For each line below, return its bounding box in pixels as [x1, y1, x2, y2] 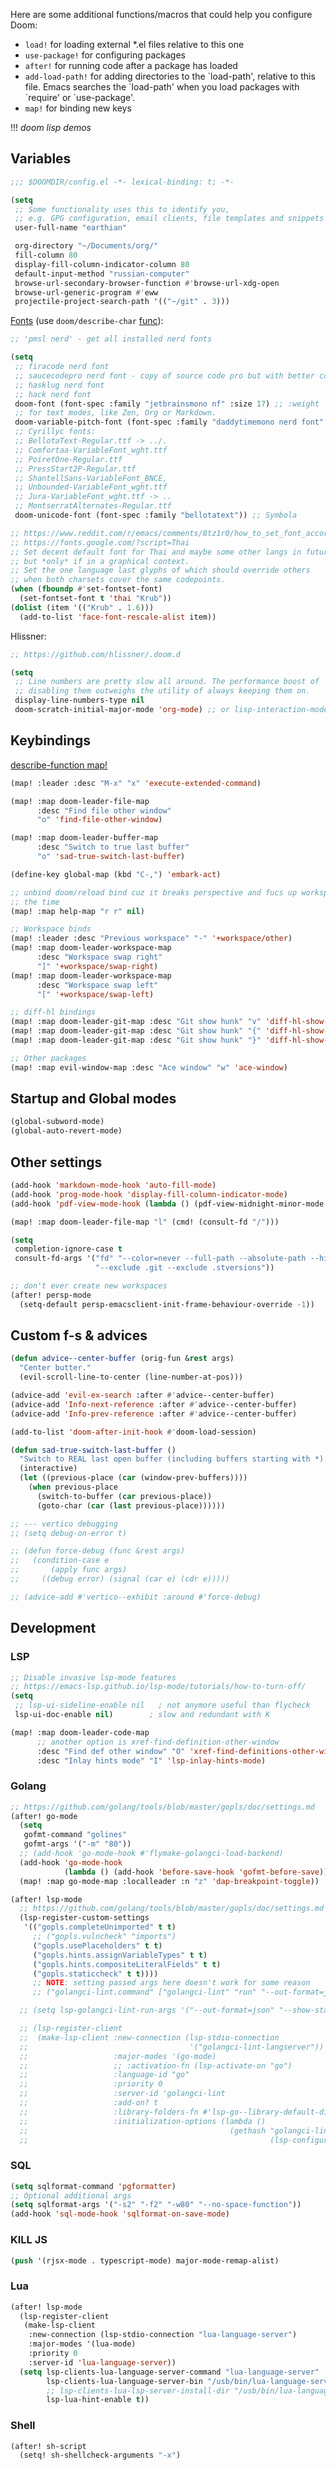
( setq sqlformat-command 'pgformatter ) [10, 2181, 177, 2191]
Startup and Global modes [10, 1090, 177, 1108]
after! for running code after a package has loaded [24, 60, 238, 71]
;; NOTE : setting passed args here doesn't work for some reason [32, 1978, 311, 1988]
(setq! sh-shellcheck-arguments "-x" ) [19, 2450, 182, 2461]
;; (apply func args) [10, 1565, 128, 1575]
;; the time [10, 897, 60, 907]
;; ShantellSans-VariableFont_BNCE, [14, 473, 168, 483]
